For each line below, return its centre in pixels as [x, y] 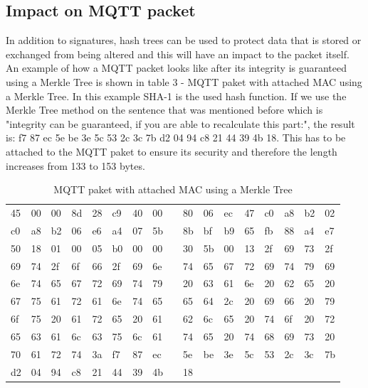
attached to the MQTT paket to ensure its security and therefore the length [172, 151]
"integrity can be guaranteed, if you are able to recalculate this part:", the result [180, 123]
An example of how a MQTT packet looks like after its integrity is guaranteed [177, 68]
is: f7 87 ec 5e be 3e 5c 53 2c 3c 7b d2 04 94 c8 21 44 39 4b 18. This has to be [176, 138]
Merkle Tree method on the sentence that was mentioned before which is [164, 110]
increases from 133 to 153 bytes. [75, 165]
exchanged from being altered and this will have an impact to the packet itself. [178, 54]
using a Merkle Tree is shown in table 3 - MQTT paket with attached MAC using [184, 81]
